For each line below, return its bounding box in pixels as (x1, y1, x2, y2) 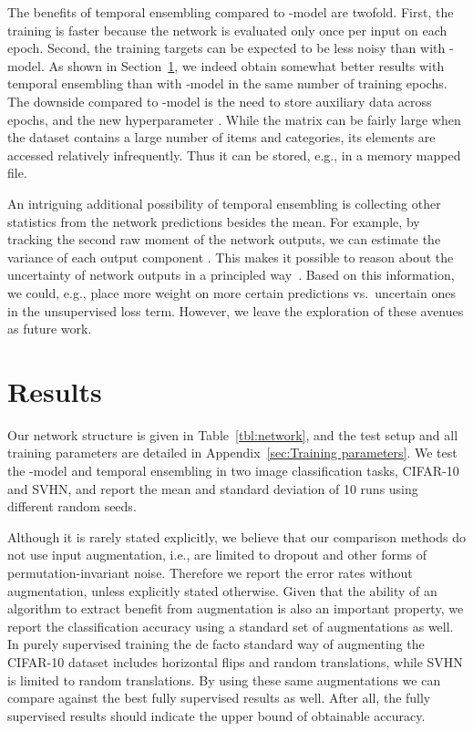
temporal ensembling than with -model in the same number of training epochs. (7, 74, 447, 93)
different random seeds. (7, 497, 137, 516)
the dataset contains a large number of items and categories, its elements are (7, 128, 436, 147)
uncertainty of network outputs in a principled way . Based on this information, (7, 265, 455, 284)
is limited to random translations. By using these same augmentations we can (7, 670, 441, 689)
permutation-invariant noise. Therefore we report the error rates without (7, 562, 413, 582)
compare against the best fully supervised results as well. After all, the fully (7, 688, 431, 707)
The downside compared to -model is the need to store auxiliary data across (7, 91, 432, 110)
